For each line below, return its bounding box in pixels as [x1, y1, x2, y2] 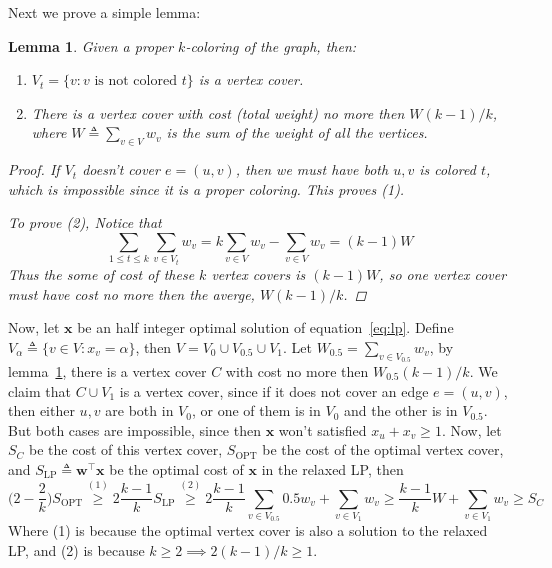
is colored [419, 159, 476, 180]
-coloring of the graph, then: [185, 35, 357, 56]
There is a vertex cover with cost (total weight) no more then [31, 102, 405, 123]
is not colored [94, 74, 177, 89]
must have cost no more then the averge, [8, 283, 255, 304]
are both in [105, 400, 174, 421]
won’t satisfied [278, 419, 367, 440]
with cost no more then [225, 360, 369, 381]
